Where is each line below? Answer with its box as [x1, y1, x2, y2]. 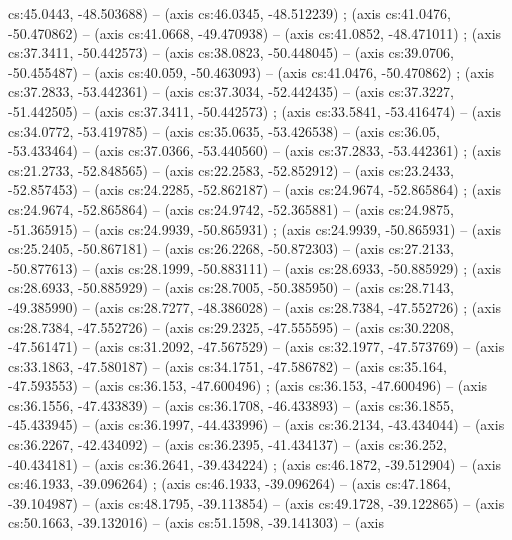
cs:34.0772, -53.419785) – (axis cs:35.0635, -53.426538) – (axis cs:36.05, [8, 120, 441, 141]
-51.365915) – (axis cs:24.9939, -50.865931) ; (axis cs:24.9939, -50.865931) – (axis [8, 218, 502, 239]
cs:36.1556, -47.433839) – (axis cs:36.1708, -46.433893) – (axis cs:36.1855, [8, 394, 455, 415]
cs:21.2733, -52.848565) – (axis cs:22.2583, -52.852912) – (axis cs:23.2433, [8, 159, 455, 180]
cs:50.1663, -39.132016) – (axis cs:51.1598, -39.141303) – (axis [8, 512, 384, 533]
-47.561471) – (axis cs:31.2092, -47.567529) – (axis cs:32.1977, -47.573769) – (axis [8, 336, 505, 357]
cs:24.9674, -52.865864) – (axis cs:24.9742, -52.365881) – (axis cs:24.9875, [8, 198, 455, 219]
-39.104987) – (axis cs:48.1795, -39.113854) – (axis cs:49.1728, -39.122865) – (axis [8, 492, 505, 513]
